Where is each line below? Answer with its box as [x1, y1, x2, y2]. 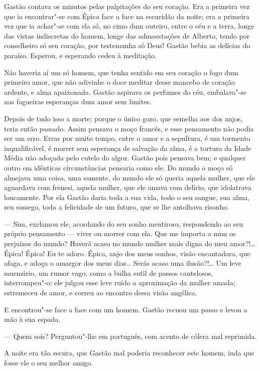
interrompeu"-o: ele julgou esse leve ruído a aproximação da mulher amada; [4, 277, 235, 288]
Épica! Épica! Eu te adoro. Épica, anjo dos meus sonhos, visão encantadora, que [4, 248, 250, 258]
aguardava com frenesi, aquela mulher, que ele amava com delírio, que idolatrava [4, 182, 251, 193]
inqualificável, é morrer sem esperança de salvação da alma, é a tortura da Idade [4, 142, 251, 153]
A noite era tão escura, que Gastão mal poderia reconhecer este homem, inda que [4, 347, 254, 358]
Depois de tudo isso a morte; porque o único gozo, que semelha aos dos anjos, [4, 113, 243, 123]
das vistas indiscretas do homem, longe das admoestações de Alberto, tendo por [4, 30, 250, 41]
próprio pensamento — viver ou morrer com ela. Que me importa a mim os [4, 228, 236, 239]
